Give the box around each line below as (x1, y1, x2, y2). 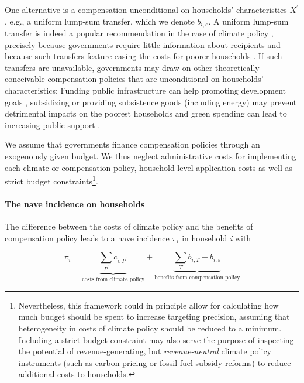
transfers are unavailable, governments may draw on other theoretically (5, 61, 260, 73)
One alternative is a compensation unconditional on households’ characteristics (5, 4, 287, 15)
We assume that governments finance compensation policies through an (5, 138, 260, 151)
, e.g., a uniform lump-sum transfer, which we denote (5, 15, 195, 27)
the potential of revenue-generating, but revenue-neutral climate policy (18, 345, 271, 357)
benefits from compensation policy (154, 274, 240, 281)
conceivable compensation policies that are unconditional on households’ (5, 73, 264, 85)
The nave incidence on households (5, 198, 144, 210)
